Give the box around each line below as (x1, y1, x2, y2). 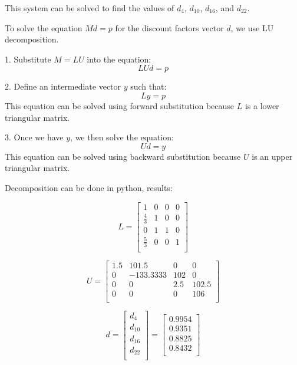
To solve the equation (5, 21, 82, 34)
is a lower (245, 99, 279, 111)
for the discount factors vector (115, 21, 224, 34)
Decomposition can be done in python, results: (5, 181, 173, 193)
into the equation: (87, 52, 151, 65)
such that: (130, 80, 167, 93)
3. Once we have (5, 131, 64, 143)
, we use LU (230, 21, 274, 34)
